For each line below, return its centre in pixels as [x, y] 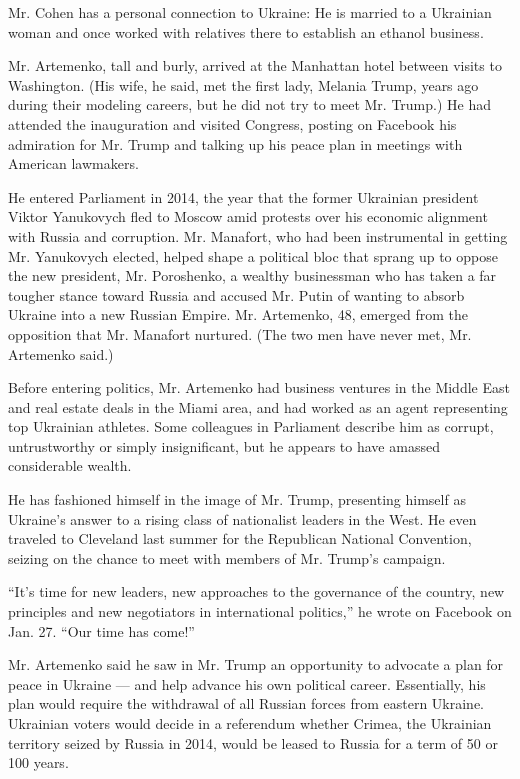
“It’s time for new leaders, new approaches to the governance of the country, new [256, 591]
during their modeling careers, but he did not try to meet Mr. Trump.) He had [249, 104]
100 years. [38, 762]
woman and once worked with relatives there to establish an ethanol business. [246, 31]
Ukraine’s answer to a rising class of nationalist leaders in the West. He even [242, 518]
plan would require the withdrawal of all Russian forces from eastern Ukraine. [246, 703]
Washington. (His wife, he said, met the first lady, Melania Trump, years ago [243, 84]
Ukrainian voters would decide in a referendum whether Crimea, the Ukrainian [250, 723]
